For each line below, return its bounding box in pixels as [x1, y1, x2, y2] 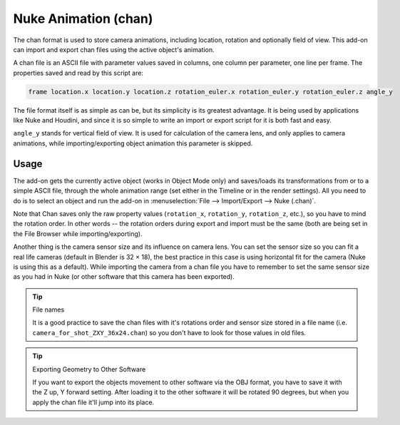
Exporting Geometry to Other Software [32, 364, 146, 374]
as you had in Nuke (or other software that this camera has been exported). [13, 272, 235, 281]
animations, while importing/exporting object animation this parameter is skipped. [13, 139, 253, 148]
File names [32, 305, 65, 314]
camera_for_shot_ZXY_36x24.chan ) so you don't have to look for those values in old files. [32, 328, 307, 337]
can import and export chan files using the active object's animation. [13, 45, 215, 53]
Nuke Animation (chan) [13, 11, 153, 26]
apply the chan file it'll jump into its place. [32, 398, 155, 406]
